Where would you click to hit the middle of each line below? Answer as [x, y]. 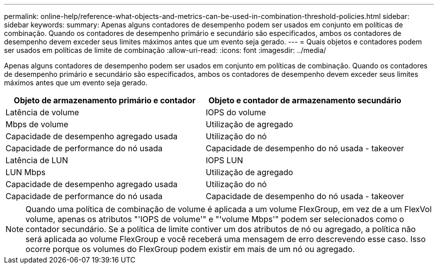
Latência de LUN [37, 160]
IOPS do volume [236, 112]
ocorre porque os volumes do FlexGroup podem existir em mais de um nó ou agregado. [190, 249]
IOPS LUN [224, 160]
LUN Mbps [25, 172]
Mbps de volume [37, 124]
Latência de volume [42, 112]
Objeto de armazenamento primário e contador [104, 100]
